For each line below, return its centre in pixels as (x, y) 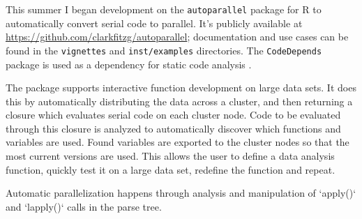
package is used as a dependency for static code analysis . (129, 64)
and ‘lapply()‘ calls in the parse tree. (84, 206)
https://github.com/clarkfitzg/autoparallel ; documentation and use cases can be (177, 37)
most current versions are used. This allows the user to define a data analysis (170, 156)
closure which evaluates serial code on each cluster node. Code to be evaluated (173, 115)
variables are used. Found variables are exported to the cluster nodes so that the (178, 142)
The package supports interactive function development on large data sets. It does (181, 88)
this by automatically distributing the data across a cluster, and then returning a (179, 101)
